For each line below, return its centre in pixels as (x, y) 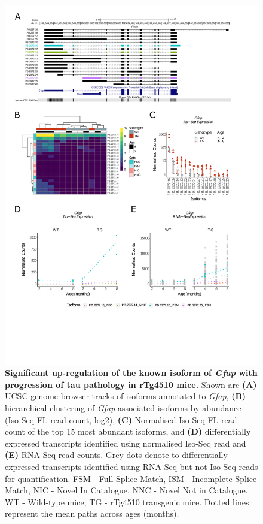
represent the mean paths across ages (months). (92, 514)
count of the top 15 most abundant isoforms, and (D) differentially (128, 431)
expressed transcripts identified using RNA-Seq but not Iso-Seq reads (131, 467)
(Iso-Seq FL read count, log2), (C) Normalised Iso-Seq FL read (121, 419)
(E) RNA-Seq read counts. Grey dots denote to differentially (116, 455)
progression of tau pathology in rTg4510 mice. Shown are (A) (131, 384)
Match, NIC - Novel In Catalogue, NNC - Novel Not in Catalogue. (126, 490)
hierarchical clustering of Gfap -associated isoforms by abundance (123, 408)
